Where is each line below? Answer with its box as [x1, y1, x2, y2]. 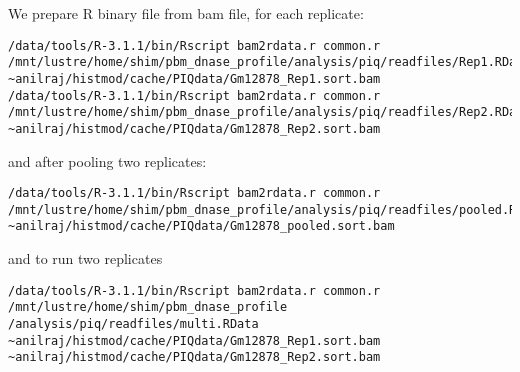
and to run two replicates [8, 248, 163, 269]
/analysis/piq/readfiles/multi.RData [8, 317, 259, 331]
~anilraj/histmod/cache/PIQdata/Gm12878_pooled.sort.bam [8, 219, 395, 234]
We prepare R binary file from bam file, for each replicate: [8, 3, 364, 23]
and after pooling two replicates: [8, 150, 207, 171]
